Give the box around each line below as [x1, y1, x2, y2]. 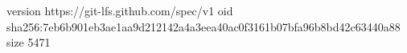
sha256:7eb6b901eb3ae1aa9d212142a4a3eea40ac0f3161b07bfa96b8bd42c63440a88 [6, 18, 401, 35]
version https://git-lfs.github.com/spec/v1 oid [6, 2, 233, 18]
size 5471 [6, 34, 51, 51]
